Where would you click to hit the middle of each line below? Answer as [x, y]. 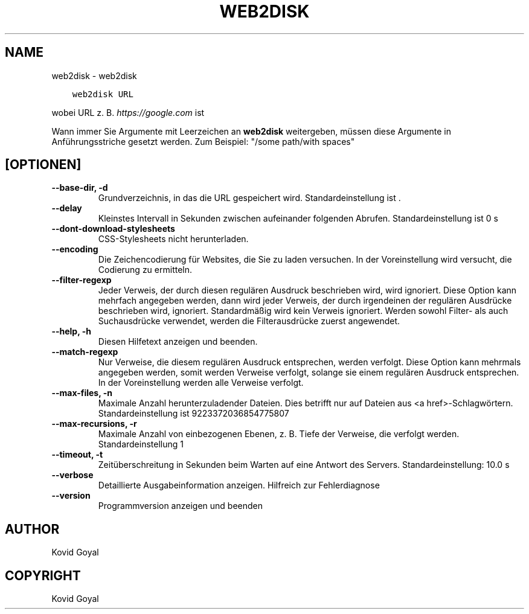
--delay [67, 208]
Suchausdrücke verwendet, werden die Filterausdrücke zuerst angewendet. [249, 321]
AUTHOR [32, 529]
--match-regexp [85, 352]
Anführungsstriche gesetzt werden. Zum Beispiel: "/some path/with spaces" [203, 141]
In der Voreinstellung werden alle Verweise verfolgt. [201, 383]
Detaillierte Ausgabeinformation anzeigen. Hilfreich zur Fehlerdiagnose [239, 485]
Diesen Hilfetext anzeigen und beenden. [178, 342]
